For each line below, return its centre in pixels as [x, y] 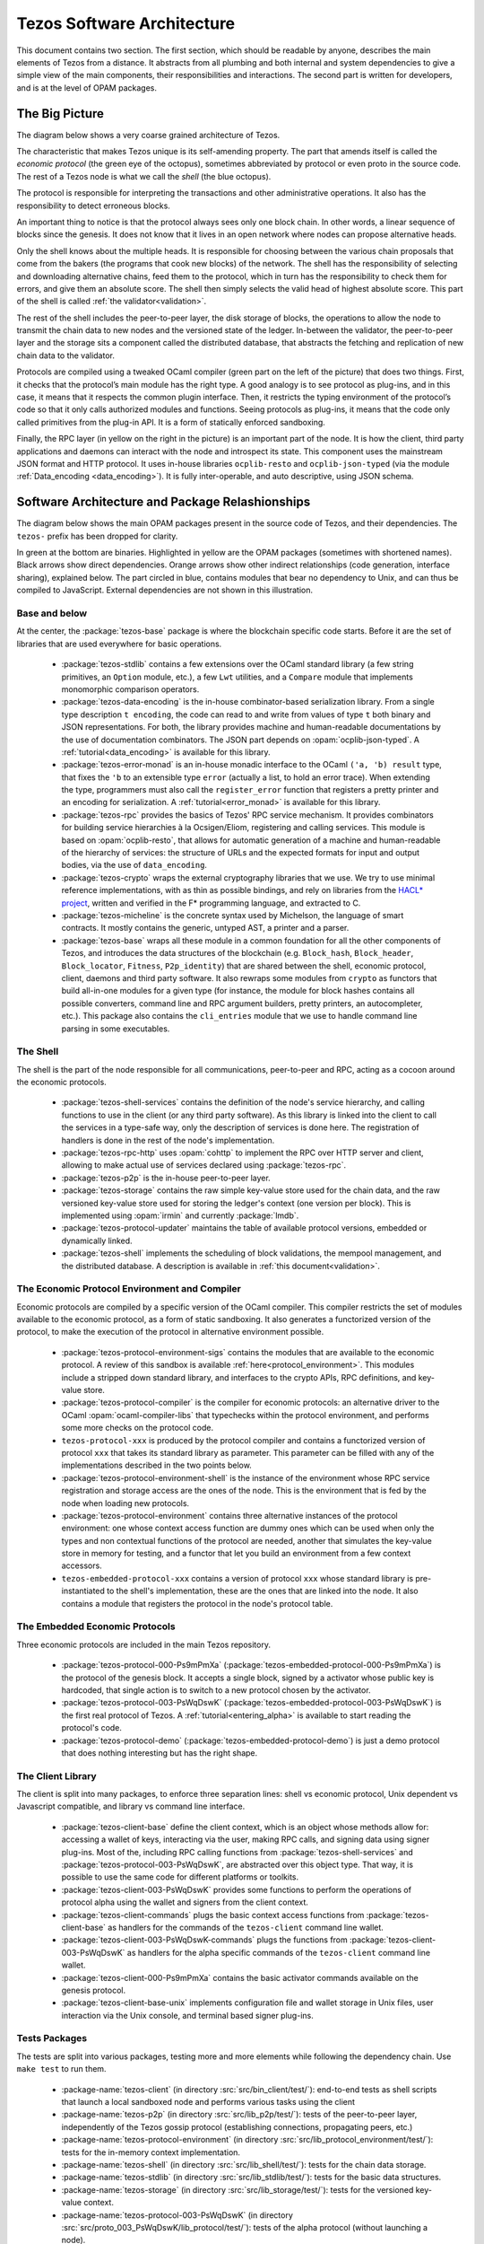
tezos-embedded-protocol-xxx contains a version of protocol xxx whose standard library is [238, 1578]
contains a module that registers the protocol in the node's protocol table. [197, 1603]
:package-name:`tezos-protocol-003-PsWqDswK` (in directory [177, 2215]
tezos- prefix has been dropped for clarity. [97, 536]
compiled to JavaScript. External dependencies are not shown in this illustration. [165, 590]
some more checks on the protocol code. [138, 1428]
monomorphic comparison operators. [130, 689]
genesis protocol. [93, 1990]
